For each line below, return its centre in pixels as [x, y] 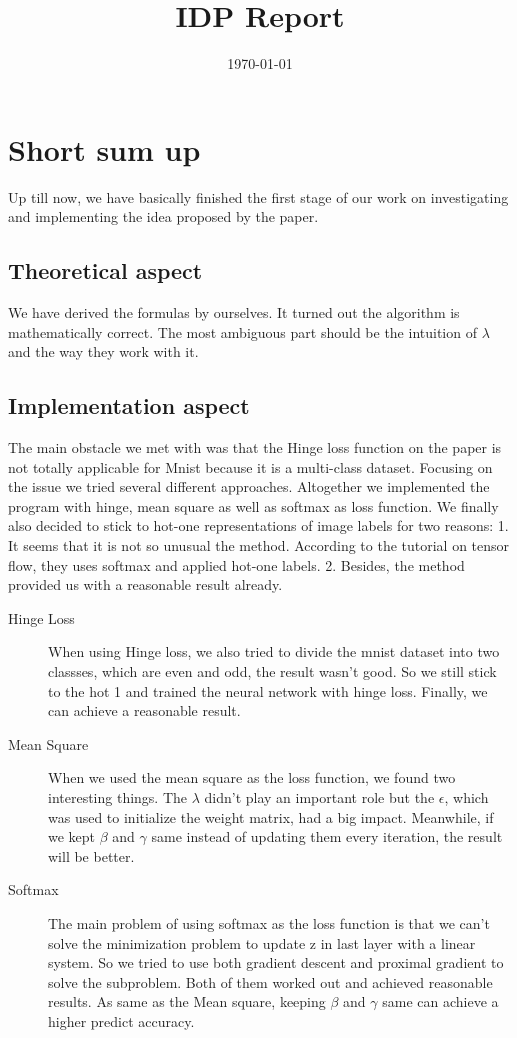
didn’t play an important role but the [319, 796]
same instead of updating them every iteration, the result [327, 836]
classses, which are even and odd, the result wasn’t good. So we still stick [272, 670]
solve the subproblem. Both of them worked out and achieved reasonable [270, 981]
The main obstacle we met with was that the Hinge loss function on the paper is [255, 447]
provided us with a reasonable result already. [145, 584]
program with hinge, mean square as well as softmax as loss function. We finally [253, 505]
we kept [72, 836]
